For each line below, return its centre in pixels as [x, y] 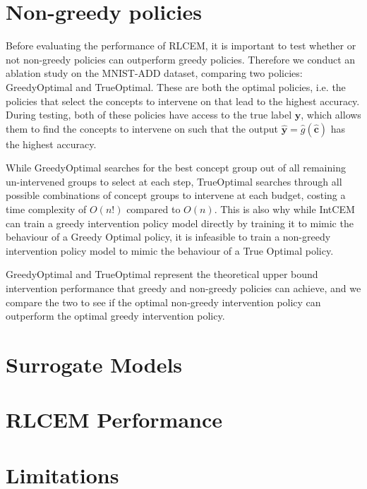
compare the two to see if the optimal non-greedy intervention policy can [163, 302]
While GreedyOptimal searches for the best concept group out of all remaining [176, 168]
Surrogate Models [94, 364]
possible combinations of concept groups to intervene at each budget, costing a [176, 195]
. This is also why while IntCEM [284, 209]
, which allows [331, 115]
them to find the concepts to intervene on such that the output [142, 128]
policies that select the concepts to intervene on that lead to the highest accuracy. [183, 101]
